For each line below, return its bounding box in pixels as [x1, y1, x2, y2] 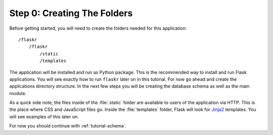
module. [9, 90, 27, 96]
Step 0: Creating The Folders [9, 8, 133, 19]
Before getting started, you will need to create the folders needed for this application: [9, 25, 187, 31]
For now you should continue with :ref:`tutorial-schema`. [9, 123, 127, 129]
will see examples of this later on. [9, 113, 79, 119]
